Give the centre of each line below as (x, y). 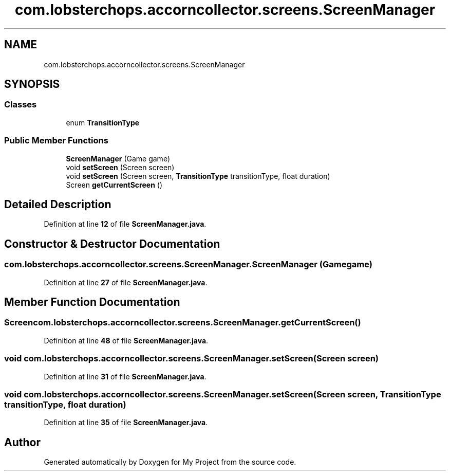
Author (22, 442)
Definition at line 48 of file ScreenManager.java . (126, 340)
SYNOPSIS (32, 84)
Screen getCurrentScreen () (114, 185)
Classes (21, 105)
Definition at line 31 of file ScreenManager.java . (125, 376)
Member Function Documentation (92, 302)
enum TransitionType (103, 122)
